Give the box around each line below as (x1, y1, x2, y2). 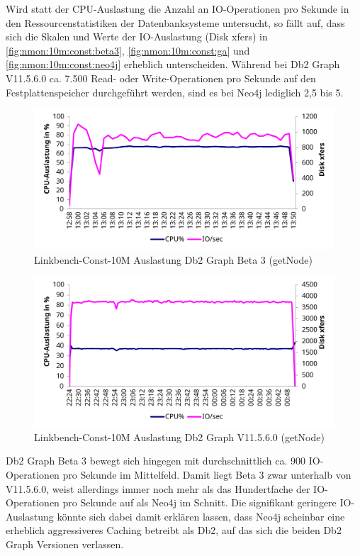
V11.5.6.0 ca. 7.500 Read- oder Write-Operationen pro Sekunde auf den (6, 70, 316, 85)
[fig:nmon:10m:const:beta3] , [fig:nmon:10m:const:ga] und (6, 43, 250, 57)
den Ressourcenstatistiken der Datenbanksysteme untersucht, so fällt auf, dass (6, 15, 345, 30)
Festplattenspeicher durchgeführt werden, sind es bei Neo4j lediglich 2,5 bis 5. (6, 84, 344, 99)
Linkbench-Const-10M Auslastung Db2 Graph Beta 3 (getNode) (34, 252, 313, 267)
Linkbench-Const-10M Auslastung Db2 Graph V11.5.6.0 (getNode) (34, 429, 325, 444)
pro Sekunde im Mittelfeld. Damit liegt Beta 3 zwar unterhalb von (62, 467, 351, 482)
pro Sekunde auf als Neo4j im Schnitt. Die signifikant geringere (62, 495, 337, 510)
